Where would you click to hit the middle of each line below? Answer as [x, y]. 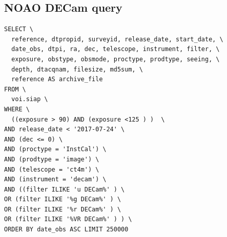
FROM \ [15, 89]
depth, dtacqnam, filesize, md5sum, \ [77, 69]
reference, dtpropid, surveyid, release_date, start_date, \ [117, 39]
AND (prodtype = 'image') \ [52, 159]
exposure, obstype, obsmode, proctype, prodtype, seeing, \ [116, 59]
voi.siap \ [30, 99]
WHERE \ [17, 109]
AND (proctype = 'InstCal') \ [55, 149]
